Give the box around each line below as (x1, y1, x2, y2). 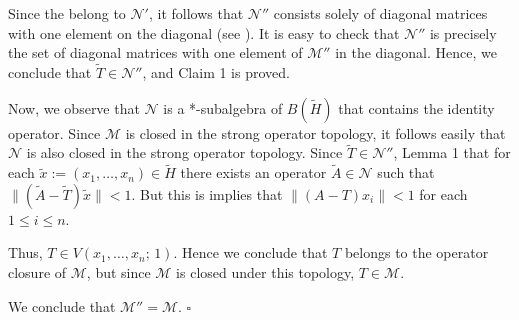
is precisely (429, 22, 497, 43)
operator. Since (8, 122, 101, 143)
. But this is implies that (131, 183, 283, 204)
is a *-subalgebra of (163, 97, 283, 118)
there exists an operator (180, 162, 327, 183)
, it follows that (148, 3, 244, 23)
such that (377, 162, 435, 183)
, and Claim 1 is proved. (142, 62, 290, 82)
